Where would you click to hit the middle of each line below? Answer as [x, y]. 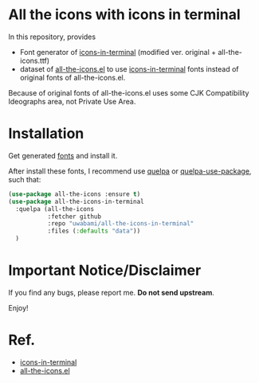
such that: [25, 179]
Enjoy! [19, 307]
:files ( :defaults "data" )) [94, 231]
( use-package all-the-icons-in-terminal [77, 201]
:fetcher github [75, 217]
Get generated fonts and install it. [63, 155]
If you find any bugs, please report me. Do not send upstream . [112, 292]
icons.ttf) [35, 61]
